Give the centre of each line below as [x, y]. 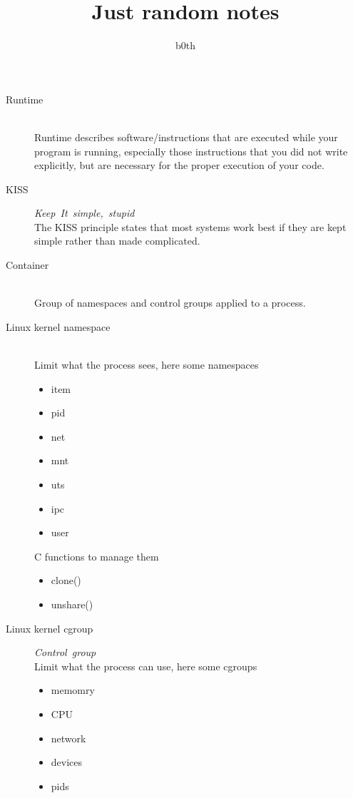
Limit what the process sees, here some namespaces [147, 365]
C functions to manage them [97, 556]
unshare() [72, 604]
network [68, 738]
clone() [66, 580]
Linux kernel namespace [58, 326]
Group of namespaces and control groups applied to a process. [170, 303]
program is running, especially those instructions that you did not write [191, 151]
